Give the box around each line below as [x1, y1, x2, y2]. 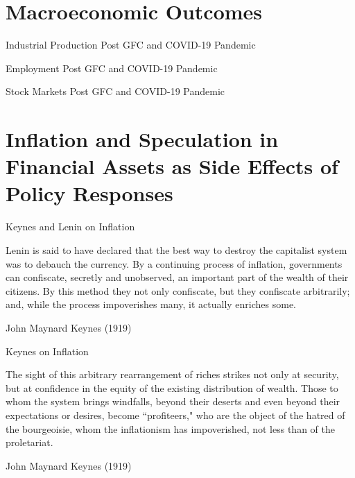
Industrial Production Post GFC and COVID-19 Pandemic [6, 37, 256, 52]
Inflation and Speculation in [6, 125, 279, 153]
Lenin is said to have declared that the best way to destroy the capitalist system [6, 243, 347, 257]
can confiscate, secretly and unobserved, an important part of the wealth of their [6, 270, 349, 284]
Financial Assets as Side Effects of [6, 152, 338, 180]
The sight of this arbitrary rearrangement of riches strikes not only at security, [6, 367, 339, 382]
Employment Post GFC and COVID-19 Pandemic [6, 60, 218, 75]
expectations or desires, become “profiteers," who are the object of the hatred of [6, 407, 345, 422]
